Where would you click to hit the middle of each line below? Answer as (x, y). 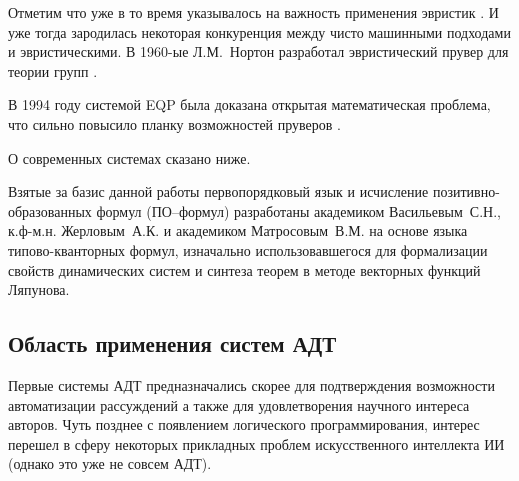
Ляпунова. (39, 289)
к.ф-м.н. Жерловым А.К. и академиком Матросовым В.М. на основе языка (238, 230)
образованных (50, 210)
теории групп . (53, 70)
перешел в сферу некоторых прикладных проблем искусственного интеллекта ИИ (256, 443)
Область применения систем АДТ (172, 343)
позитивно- (466, 191)
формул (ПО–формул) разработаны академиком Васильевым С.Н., (298, 210)
